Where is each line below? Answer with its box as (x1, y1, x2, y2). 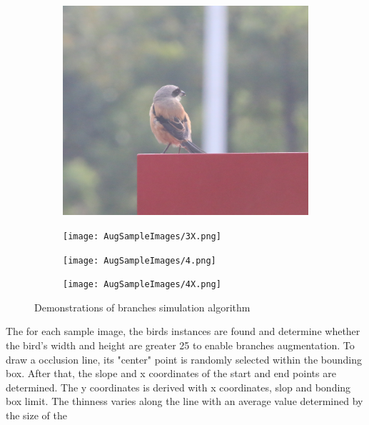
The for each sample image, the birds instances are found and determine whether (6, 324, 360, 339)
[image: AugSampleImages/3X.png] (63, 231, 221, 241)
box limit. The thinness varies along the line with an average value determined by (6, 394, 363, 409)
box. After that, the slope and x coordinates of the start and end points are (6, 366, 336, 381)
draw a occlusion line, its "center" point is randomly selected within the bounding (6, 351, 362, 366)
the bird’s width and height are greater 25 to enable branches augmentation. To (6, 338, 355, 353)
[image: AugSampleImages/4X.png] (63, 279, 221, 290)
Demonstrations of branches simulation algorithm (34, 299, 251, 314)
